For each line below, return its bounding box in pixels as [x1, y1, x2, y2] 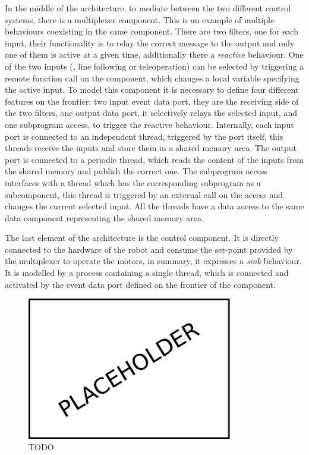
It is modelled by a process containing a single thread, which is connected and [5, 266, 289, 279]
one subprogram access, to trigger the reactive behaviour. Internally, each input [5, 118, 294, 130]
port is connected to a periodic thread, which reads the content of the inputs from [5, 153, 304, 165]
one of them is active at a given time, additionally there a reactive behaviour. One [5, 48, 304, 61]
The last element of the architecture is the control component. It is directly [5, 231, 279, 244]
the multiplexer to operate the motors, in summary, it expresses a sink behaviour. [5, 255, 302, 267]
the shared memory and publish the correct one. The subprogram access [5, 165, 267, 177]
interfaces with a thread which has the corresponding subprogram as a [5, 176, 261, 189]
